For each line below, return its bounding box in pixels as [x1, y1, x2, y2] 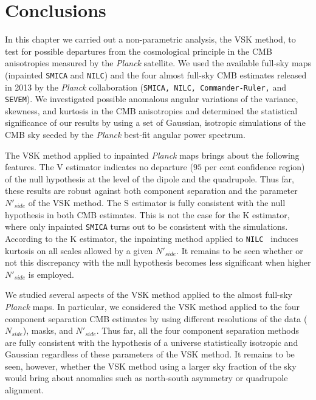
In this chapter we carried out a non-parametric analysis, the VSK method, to [5, 33, 296, 46]
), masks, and [22, 324, 73, 337]
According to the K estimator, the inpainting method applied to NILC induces [5, 232, 298, 244]
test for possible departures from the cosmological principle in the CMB [5, 44, 272, 57]
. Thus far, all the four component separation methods [96, 324, 299, 337]
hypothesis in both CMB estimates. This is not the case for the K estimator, [5, 208, 290, 221]
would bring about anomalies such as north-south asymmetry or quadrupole [5, 371, 288, 384]
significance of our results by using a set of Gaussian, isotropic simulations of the [5, 116, 306, 129]
